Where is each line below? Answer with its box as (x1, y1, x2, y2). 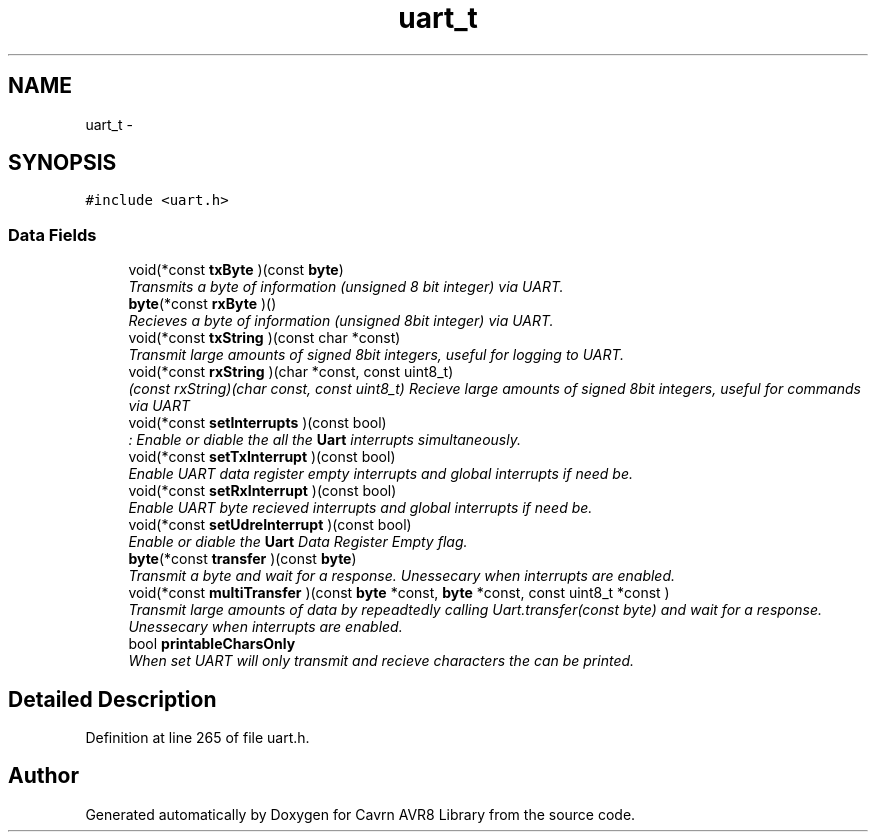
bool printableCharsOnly (128, 635, 296, 653)
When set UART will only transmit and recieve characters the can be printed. (128, 652, 635, 670)
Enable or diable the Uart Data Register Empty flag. (128, 533, 468, 551)
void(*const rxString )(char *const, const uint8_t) (128, 363, 454, 381)
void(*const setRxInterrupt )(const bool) (128, 482, 397, 500)
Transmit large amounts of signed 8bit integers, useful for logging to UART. (128, 346, 625, 364)
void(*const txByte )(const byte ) (128, 261, 344, 279)
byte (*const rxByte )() (128, 295, 277, 313)
